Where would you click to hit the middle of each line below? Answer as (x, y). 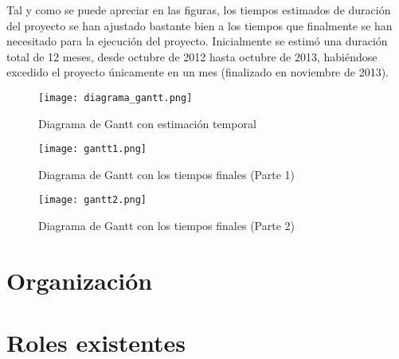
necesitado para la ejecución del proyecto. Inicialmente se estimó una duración (197, 41)
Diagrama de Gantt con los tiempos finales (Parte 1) (166, 174)
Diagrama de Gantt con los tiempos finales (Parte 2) (166, 226)
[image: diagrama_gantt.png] (115, 98)
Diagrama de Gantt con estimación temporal (147, 123)
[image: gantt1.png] (93, 149)
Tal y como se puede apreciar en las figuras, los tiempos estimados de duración (199, 10)
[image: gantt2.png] (93, 200)
